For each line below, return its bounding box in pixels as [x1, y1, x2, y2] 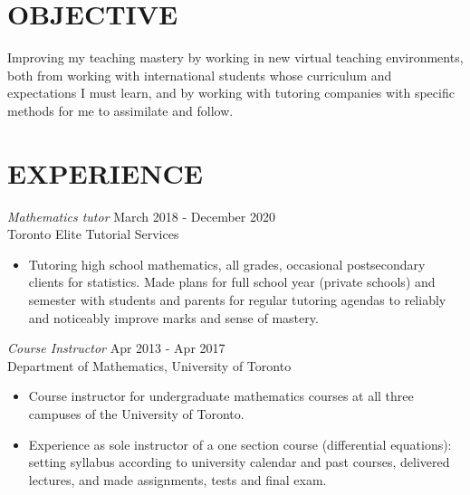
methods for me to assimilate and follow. [7, 100, 234, 119]
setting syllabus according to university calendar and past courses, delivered [28, 452, 450, 471]
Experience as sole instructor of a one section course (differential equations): [28, 434, 452, 453]
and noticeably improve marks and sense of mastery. [28, 308, 319, 327]
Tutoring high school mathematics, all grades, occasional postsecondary [28, 254, 426, 273]
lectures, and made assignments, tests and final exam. [28, 470, 327, 489]
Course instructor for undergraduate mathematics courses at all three [28, 386, 414, 405]
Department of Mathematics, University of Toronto [7, 356, 292, 375]
